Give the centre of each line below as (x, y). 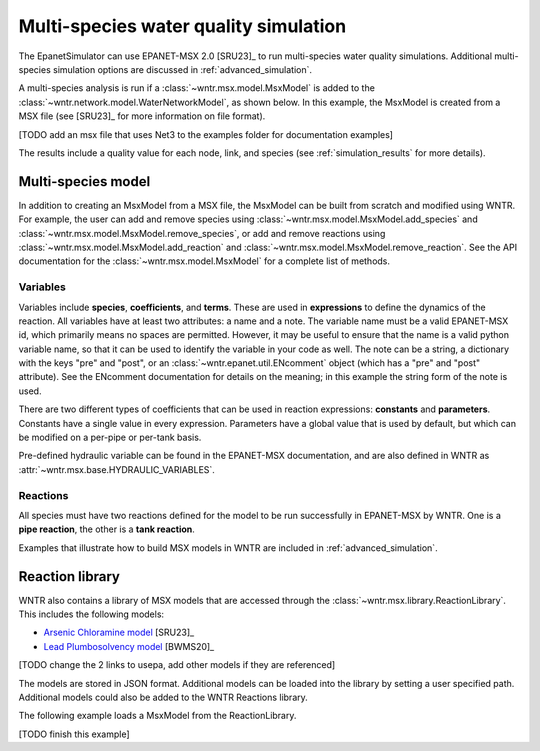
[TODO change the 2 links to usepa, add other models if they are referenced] (177, 665)
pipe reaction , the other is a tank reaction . (106, 529)
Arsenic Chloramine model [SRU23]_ (119, 632)
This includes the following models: (91, 614)
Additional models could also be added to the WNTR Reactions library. (163, 697)
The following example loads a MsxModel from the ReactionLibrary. (157, 716)
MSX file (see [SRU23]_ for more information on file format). (142, 116)
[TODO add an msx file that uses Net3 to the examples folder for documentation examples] (206, 134)
